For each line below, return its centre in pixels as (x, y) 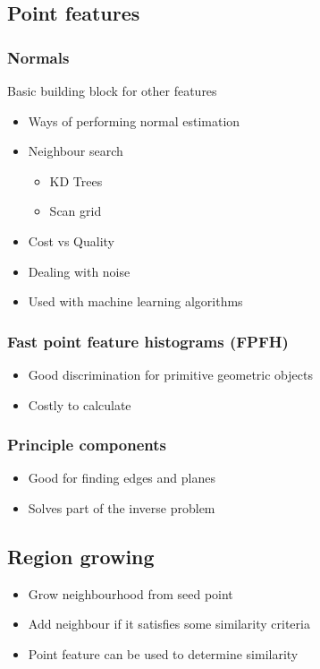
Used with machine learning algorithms (135, 301)
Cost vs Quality (72, 240)
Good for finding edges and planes (122, 478)
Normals (38, 57)
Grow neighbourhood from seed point (131, 593)
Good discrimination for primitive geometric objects (170, 374)
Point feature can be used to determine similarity (163, 653)
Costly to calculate (80, 404)
